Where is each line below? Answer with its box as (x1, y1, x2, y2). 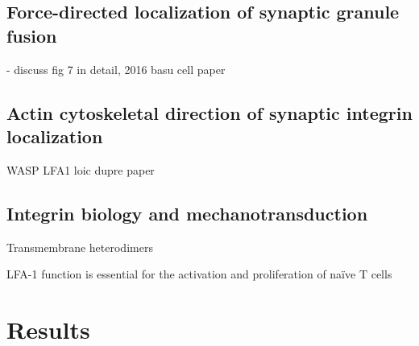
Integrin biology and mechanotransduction (6, 200, 368, 225)
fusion (6, 23, 57, 47)
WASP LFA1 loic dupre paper (6, 161, 155, 178)
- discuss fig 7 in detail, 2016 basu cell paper (6, 60, 226, 77)
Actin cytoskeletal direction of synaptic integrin (6, 100, 413, 125)
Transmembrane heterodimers (6, 238, 153, 255)
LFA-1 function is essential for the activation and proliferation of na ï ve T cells (6, 266, 392, 282)
